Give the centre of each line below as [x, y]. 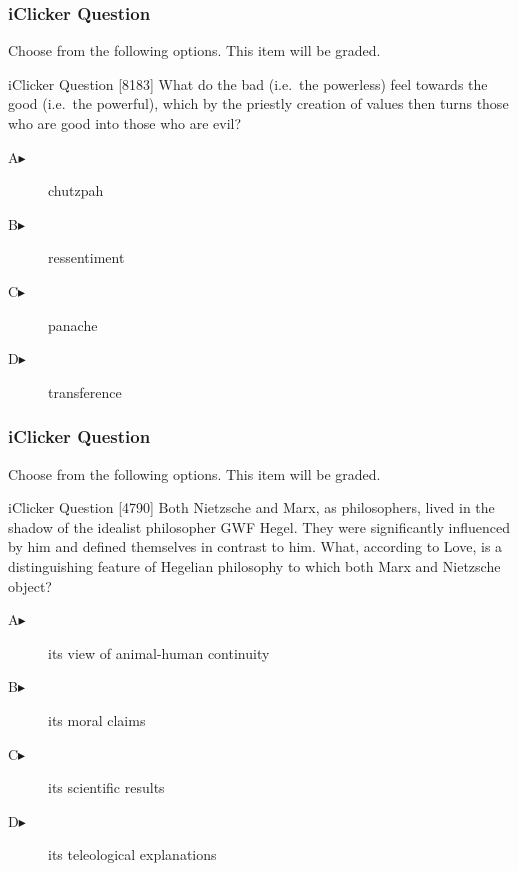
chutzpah [76, 190]
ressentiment [86, 257]
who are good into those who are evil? [125, 123]
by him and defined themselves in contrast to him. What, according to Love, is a [255, 546]
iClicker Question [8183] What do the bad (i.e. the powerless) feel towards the [248, 83]
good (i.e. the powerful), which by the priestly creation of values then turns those [258, 103]
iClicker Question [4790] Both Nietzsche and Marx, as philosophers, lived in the [251, 507]
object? [30, 585]
